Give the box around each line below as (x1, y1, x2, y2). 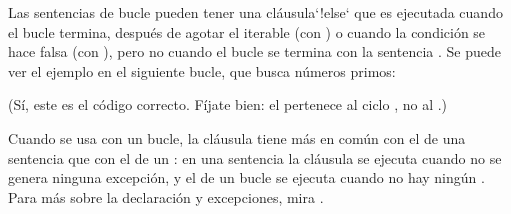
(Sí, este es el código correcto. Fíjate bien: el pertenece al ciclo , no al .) (8, 94, 448, 115)
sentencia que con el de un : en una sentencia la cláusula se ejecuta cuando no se (8, 147, 502, 168)
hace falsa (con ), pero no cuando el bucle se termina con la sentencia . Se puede (8, 41, 501, 62)
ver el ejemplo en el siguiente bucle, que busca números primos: (8, 60, 396, 81)
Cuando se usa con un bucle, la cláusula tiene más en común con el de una (8, 127, 466, 148)
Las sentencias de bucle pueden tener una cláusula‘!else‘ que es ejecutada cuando (8, 2, 503, 22)
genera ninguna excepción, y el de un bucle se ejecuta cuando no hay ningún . (8, 167, 485, 188)
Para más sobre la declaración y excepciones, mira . (8, 186, 324, 207)
